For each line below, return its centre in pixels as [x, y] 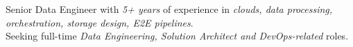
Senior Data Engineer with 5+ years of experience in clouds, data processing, [169, 9]
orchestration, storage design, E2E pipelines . [100, 22]
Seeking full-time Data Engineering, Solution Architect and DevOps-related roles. [177, 36]
